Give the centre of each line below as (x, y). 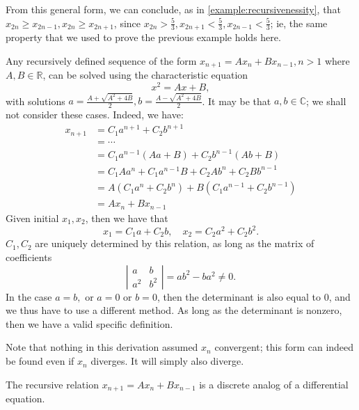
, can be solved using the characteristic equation (145, 75)
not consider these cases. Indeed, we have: (95, 115)
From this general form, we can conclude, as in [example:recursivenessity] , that (173, 9)
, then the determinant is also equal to (239, 296)
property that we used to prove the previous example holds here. (143, 37)
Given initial (32, 218)
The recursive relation (52, 384)
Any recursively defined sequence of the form (101, 60)
